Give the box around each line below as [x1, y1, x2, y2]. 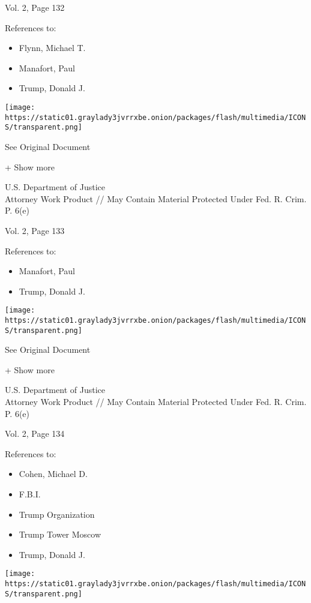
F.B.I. [19, 488, 41, 500]
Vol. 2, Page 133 [5, 224, 65, 236]
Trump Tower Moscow [19, 528, 101, 541]
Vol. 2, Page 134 [5, 427, 65, 440]
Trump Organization [19, 508, 95, 520]
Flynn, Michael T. [19, 41, 86, 54]
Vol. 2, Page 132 [5, 1, 65, 13]
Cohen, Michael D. [19, 467, 88, 480]
